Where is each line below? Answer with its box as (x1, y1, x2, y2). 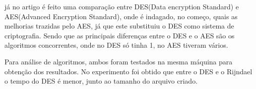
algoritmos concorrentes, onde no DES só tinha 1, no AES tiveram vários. (4, 40, 228, 50)
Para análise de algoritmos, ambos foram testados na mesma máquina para (4, 56, 233, 66)
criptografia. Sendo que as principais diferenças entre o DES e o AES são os (4, 30, 235, 40)
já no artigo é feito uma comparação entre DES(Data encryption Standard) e (4, 1, 239, 11)
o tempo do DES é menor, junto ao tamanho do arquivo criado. (4, 76, 198, 86)
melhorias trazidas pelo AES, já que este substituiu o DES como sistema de (4, 21, 234, 31)
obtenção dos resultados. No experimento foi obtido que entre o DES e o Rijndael (4, 66, 253, 76)
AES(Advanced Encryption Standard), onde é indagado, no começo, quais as (4, 11, 238, 21)
